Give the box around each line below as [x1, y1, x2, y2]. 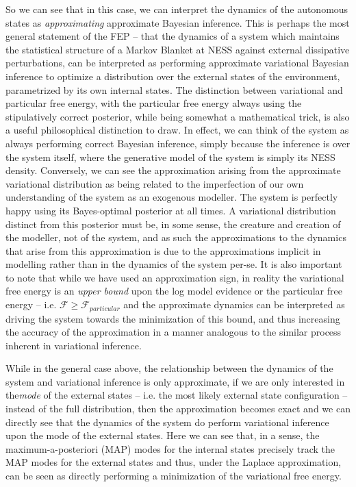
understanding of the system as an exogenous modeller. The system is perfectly [5, 190, 338, 204]
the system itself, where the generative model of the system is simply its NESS [5, 149, 335, 164]
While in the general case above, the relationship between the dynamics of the [5, 361, 333, 375]
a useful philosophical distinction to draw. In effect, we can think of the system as [5, 123, 349, 137]
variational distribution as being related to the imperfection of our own [5, 176, 304, 190]
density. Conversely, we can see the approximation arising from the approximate [5, 163, 341, 177]
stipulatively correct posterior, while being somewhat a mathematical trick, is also [5, 109, 350, 123]
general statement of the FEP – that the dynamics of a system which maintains [5, 29, 340, 43]
